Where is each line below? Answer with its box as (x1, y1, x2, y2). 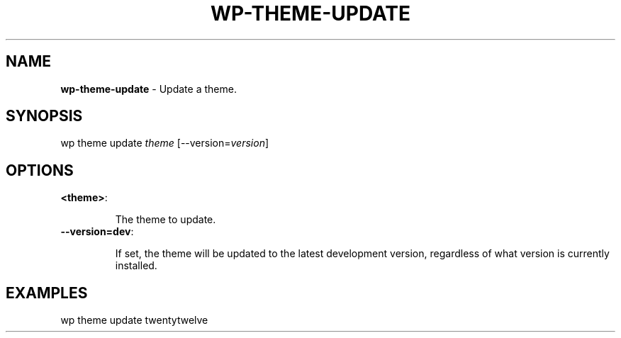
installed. (115, 259, 157, 272)
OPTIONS (6, 161, 74, 179)
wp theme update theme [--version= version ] (60, 137, 269, 150)
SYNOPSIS (6, 107, 83, 125)
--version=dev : (60, 225, 134, 238)
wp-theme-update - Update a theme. (60, 82, 237, 95)
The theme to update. (115, 213, 216, 226)
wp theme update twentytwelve (60, 314, 208, 327)
